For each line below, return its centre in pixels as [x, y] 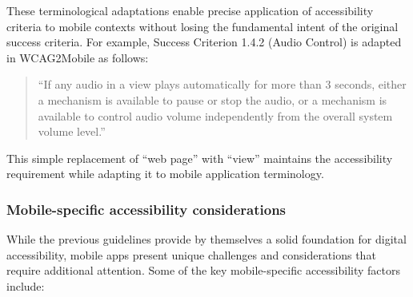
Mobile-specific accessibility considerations [146, 209]
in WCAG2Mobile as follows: [78, 57]
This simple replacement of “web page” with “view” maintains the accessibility [200, 158]
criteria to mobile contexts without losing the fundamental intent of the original [202, 26]
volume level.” [72, 131]
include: [26, 285]
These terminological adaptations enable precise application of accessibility [190, 10]
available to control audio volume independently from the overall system [215, 115]
